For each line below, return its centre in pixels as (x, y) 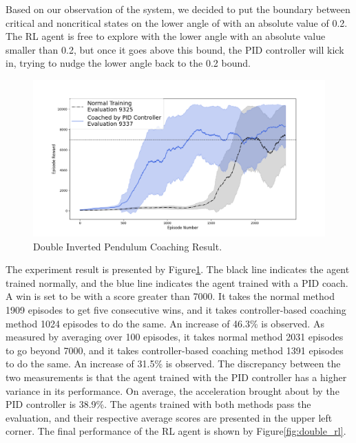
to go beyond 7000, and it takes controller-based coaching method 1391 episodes (175, 350)
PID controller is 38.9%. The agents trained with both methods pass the (158, 404)
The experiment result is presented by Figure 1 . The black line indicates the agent (178, 269)
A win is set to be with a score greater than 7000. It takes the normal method (170, 296)
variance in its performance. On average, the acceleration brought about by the (172, 390)
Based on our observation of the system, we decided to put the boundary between (178, 9)
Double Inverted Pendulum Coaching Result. (128, 246)
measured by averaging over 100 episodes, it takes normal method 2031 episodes (175, 337)
